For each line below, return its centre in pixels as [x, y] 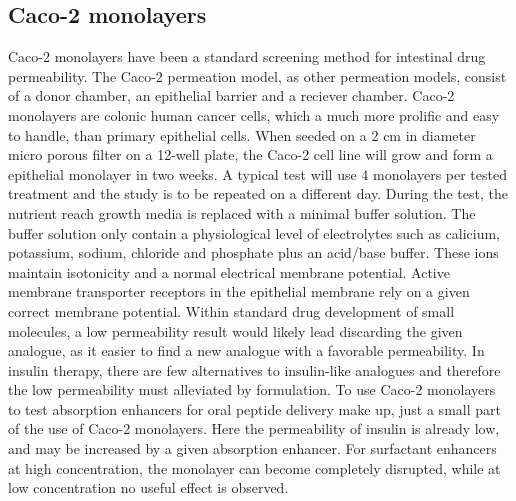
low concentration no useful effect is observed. [148, 487]
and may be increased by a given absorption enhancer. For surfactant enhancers [252, 448]
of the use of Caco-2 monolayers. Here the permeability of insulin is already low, [254, 428]
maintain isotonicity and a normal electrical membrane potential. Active [229, 271]
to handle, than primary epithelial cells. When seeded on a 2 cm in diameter [242, 134]
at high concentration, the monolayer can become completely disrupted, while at [254, 467]
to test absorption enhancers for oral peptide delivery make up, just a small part [254, 408]
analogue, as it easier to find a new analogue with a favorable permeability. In [246, 350]
